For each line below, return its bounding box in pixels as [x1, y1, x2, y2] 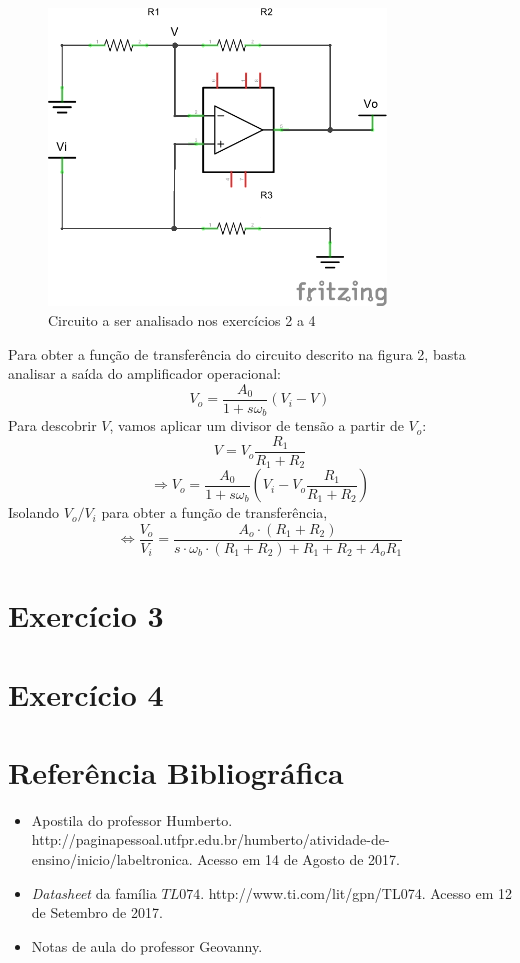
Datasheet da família [31, 882, 157, 903]
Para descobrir [8, 415, 97, 436]
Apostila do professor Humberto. [31, 809, 233, 830]
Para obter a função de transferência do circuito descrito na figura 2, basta [8, 343, 466, 364]
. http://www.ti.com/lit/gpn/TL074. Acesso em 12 [200, 882, 512, 903]
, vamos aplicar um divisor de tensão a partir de [109, 415, 404, 436]
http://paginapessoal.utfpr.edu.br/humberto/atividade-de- [31, 829, 390, 850]
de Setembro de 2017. [31, 902, 163, 923]
